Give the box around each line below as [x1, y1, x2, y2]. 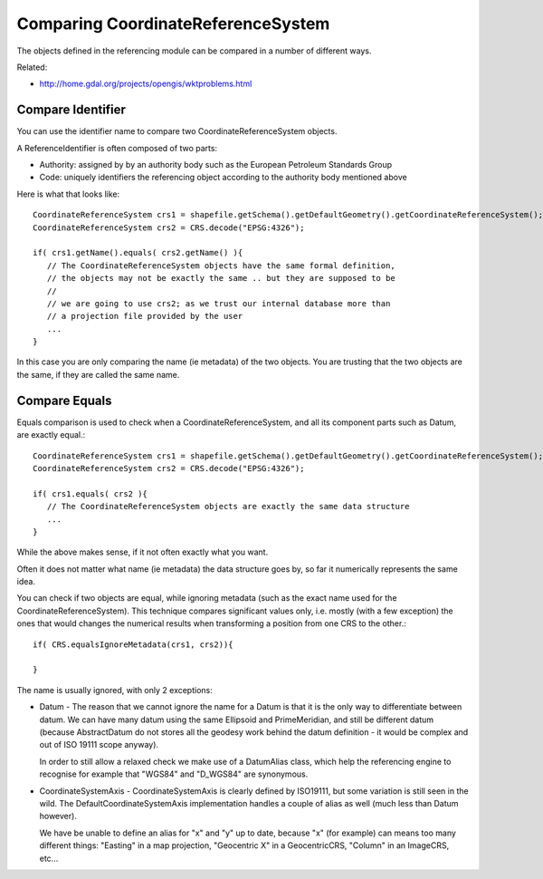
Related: [16, 62, 48, 72]
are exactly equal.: [16, 430, 86, 440]
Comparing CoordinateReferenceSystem [16, 14, 330, 34]
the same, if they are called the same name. [16, 369, 180, 380]
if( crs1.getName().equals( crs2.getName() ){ [33, 247, 243, 258]
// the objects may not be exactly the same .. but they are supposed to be [46, 273, 395, 284]
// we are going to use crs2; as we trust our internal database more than [46, 298, 391, 308]
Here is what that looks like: [16, 188, 120, 199]
